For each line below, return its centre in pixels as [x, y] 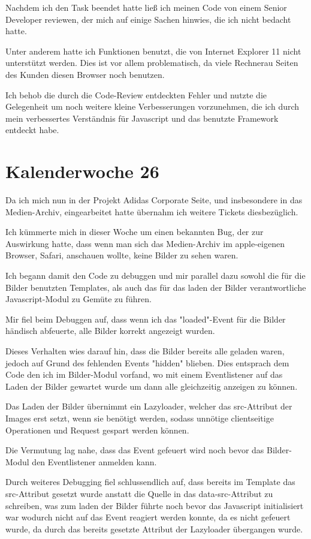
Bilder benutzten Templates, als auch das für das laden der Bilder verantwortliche [156, 287]
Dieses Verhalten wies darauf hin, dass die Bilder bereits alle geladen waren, [145, 351]
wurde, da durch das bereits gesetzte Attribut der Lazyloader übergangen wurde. [154, 529]
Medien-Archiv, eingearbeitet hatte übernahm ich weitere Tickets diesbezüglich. [152, 211]
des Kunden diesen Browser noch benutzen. [85, 74]
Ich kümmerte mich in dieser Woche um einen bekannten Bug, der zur [135, 232]
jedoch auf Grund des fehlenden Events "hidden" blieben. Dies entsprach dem [147, 362]
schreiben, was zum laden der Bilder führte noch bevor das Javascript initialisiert [155, 505]
